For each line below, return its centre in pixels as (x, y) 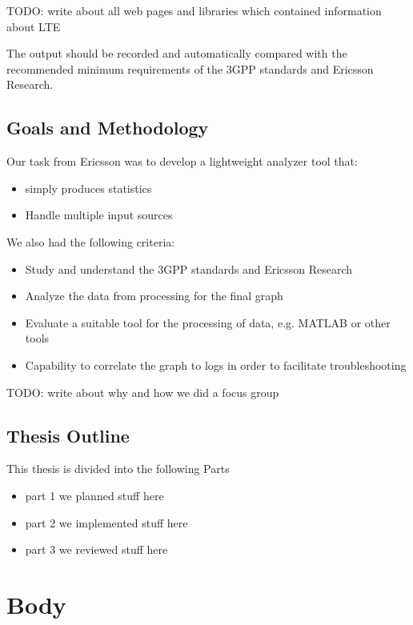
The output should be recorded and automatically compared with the (177, 53)
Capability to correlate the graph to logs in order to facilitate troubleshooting (216, 365)
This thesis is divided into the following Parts (118, 469)
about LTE (34, 26)
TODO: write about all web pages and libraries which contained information (194, 10)
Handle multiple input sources (99, 215)
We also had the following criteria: (91, 241)
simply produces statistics (88, 188)
